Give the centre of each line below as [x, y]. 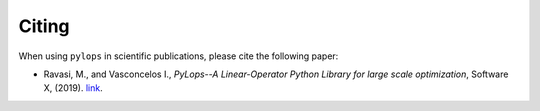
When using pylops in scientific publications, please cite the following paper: [178, 56]
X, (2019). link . [73, 88]
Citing [44, 26]
